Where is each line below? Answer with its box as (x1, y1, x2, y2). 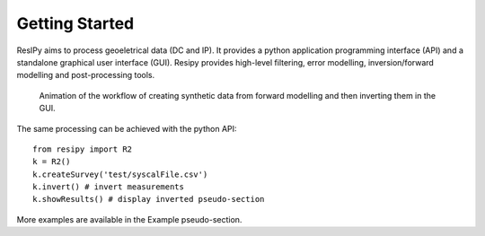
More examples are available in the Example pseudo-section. (16, 214, 242, 224)
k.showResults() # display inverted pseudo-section (32, 194, 265, 205)
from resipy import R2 (32, 144, 133, 154)
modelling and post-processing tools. (16, 70, 155, 81)
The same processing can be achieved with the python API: (16, 123, 237, 134)
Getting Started (16, 13, 135, 33)
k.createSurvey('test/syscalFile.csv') (32, 169, 208, 179)
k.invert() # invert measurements (32, 182, 184, 192)
